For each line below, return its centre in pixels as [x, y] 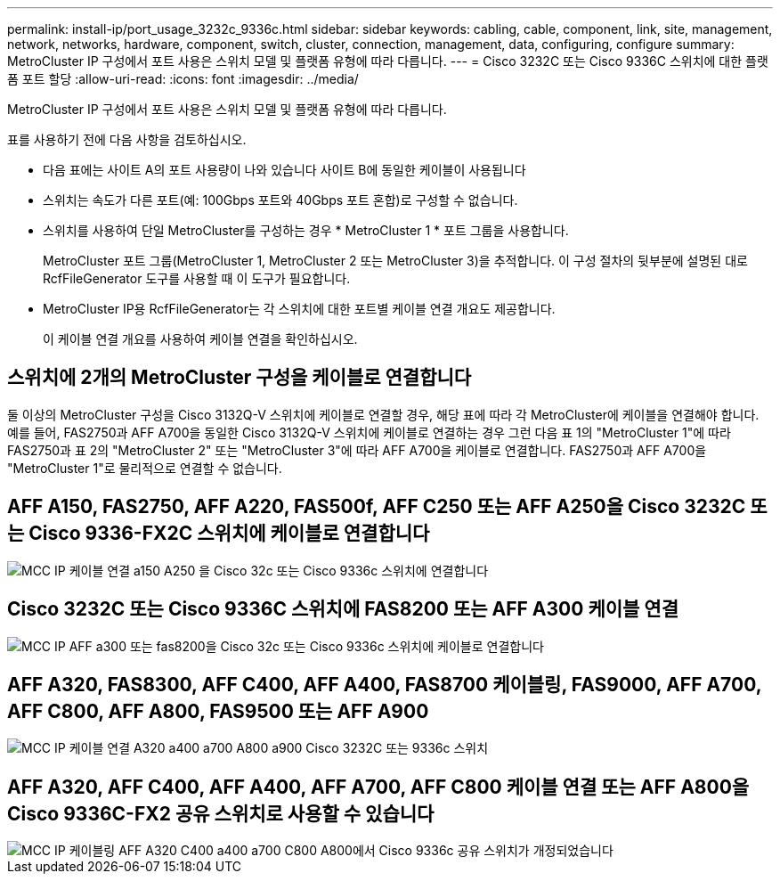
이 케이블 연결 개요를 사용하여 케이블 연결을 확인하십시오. [200, 339]
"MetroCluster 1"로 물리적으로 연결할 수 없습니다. [145, 468]
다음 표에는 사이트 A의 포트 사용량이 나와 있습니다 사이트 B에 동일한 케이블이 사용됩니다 [284, 170]
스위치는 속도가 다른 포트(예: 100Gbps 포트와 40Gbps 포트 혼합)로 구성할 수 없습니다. [280, 200]
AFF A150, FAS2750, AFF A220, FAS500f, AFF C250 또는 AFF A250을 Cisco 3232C [377, 507]
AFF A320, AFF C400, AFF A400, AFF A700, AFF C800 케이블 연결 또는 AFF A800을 [378, 787]
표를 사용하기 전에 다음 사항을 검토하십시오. [127, 139]
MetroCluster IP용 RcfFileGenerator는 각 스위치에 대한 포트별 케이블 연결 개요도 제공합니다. [299, 309]
